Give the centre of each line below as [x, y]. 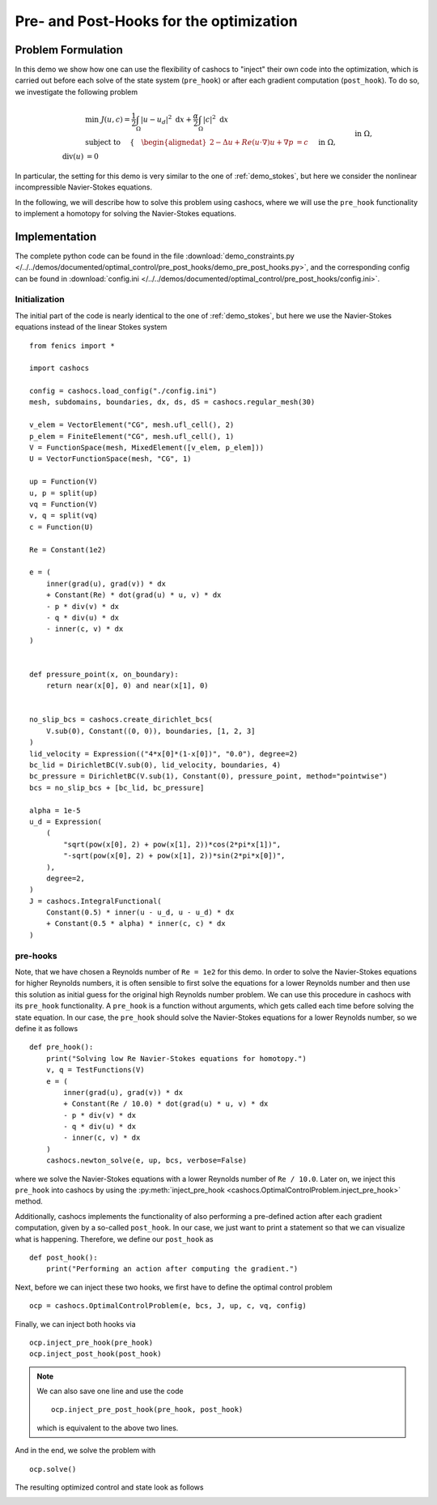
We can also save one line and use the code [110, 1391]
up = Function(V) [64, 482]
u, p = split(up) [64, 493]
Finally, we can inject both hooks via [76, 1324]
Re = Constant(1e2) [68, 550]
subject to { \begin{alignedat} [146, 142]
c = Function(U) [62, 527]
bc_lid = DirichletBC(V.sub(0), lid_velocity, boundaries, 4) [155, 765]
